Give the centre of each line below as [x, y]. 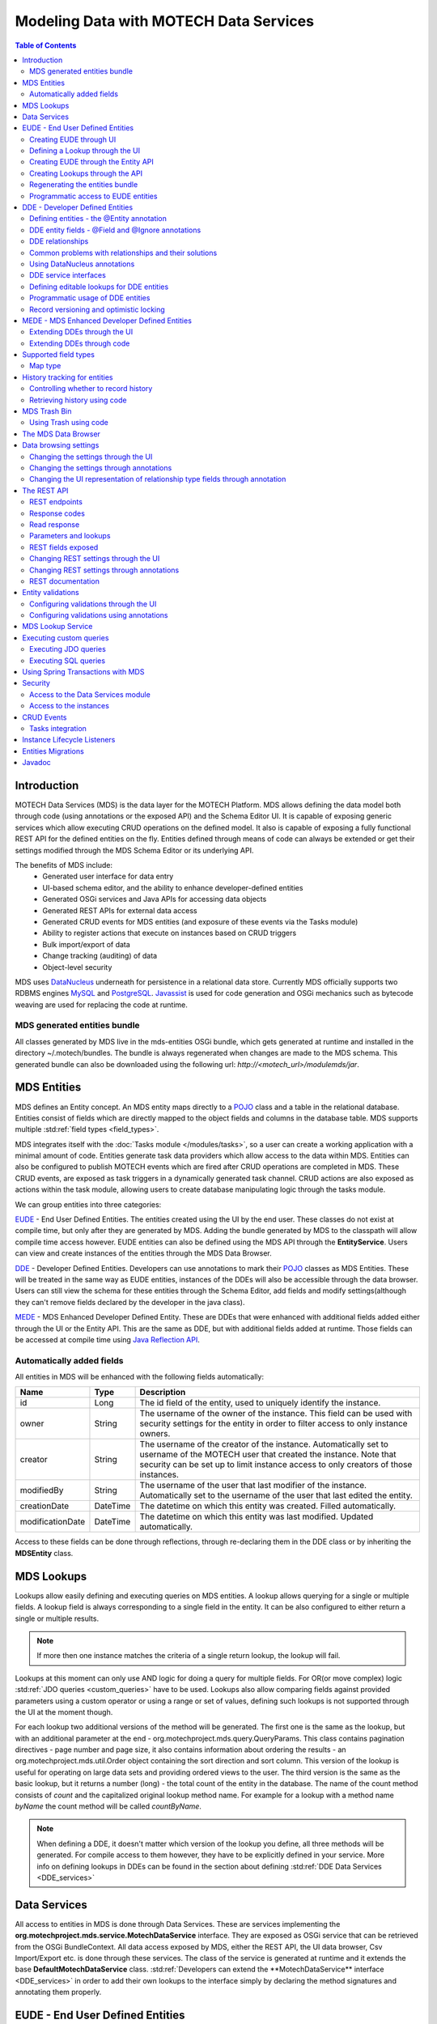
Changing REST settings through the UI [95, 559]
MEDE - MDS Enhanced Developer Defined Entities [107, 321]
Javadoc [37, 763]
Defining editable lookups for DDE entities [99, 287]
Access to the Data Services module [90, 694]
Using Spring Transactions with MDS [83, 672]
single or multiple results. [57, 1618]
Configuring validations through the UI [93, 604]
